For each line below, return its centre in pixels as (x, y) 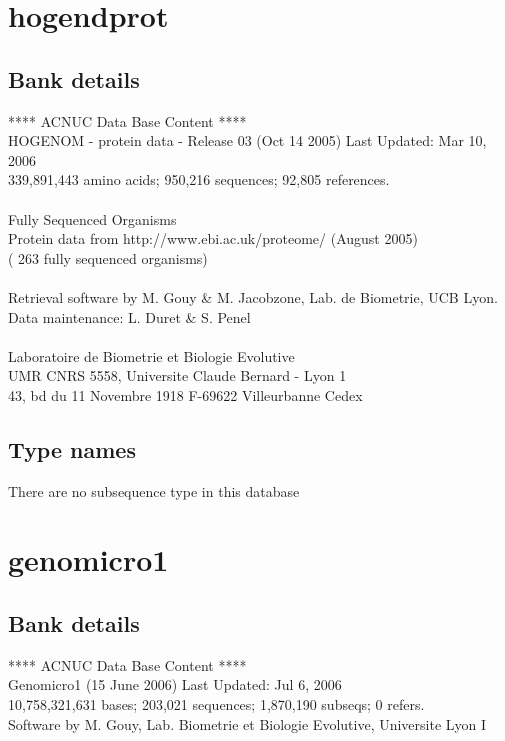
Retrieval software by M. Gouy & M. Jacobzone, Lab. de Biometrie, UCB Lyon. (253, 296)
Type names (72, 448)
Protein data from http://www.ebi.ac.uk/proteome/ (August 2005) (213, 238)
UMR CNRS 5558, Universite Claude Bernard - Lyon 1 (177, 375)
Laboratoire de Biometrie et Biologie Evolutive (151, 355)
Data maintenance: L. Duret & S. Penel (129, 316)
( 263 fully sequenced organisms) (108, 257)
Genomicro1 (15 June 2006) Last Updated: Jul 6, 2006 (175, 684)
